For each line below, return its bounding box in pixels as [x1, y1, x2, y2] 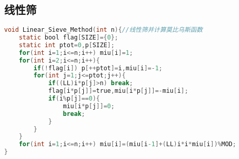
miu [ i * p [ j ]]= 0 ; [63, 102, 115, 110]
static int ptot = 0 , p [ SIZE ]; [19, 41, 115, 49]
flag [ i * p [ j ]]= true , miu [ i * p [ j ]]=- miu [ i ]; [48, 87, 189, 95]
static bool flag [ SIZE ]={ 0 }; [19, 34, 118, 42]
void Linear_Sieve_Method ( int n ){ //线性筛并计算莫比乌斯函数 [4, 26, 203, 34]
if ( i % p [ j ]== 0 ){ [48, 95, 100, 103]
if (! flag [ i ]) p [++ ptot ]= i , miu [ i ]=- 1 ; [33, 64, 163, 72]
